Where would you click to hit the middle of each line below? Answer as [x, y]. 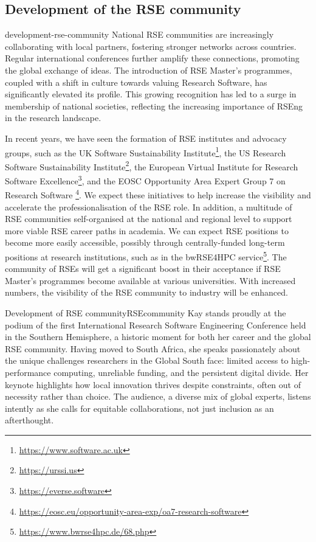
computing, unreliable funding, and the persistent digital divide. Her [181, 372]
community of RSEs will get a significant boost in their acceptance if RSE [143, 269]
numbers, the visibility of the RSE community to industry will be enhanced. [146, 292]
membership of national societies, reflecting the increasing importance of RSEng [154, 106]
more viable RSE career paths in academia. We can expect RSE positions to [147, 230]
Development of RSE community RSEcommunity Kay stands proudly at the [146, 312]
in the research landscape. [53, 118]
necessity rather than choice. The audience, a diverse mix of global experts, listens [158, 396]
